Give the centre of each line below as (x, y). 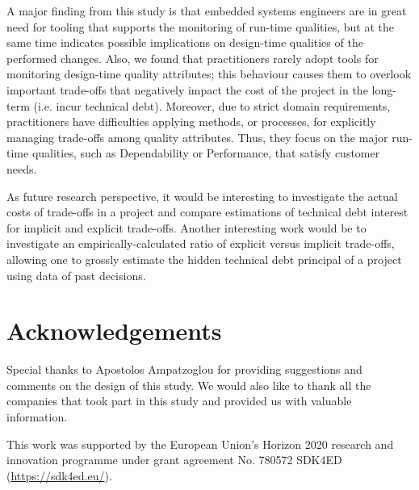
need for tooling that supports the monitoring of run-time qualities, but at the (200, 26)
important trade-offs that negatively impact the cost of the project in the (187, 89)
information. (37, 417)
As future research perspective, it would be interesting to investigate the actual (202, 196)
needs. (22, 168)
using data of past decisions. (76, 275)
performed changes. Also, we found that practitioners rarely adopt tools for (193, 58)
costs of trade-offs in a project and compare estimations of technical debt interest (207, 212)
